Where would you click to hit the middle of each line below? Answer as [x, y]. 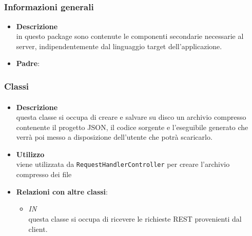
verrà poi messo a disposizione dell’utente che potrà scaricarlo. [114, 137]
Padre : [28, 63]
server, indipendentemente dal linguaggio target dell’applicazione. [119, 46]
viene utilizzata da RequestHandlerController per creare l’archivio [123, 164]
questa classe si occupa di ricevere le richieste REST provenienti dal [135, 218]
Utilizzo [30, 154]
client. [38, 229]
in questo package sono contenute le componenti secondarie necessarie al [130, 36]
